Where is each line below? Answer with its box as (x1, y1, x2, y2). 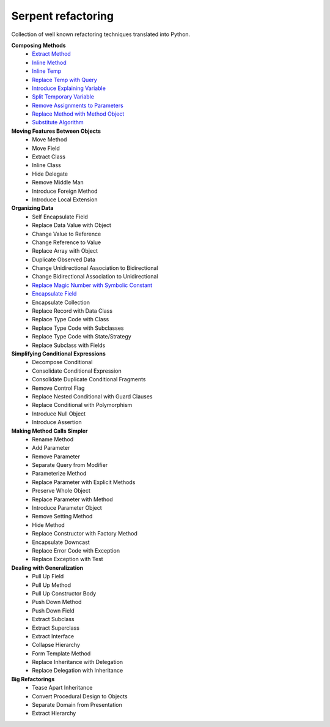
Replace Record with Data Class (32, 307, 113, 315)
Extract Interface (32, 632, 75, 639)
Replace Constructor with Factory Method (32, 530, 137, 537)
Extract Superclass (32, 624, 79, 632)
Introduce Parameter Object (32, 504, 102, 512)
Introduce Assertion (32, 419, 82, 426)
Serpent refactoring (11, 9, 114, 23)
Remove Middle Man (32, 179, 84, 186)
